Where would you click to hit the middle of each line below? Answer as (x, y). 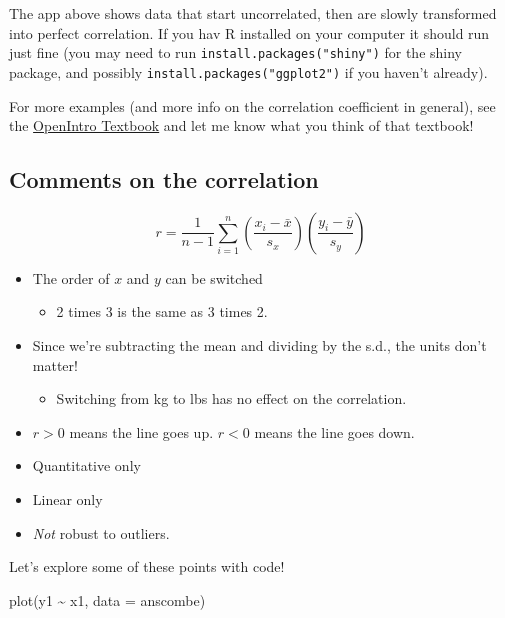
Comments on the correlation (164, 179)
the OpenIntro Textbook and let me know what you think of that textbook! (241, 125)
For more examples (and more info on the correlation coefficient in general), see (252, 105)
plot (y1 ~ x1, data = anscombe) (107, 599)
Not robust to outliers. (101, 532)
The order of (71, 277)
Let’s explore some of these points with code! (147, 566)
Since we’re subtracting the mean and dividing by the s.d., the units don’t (259, 345)
